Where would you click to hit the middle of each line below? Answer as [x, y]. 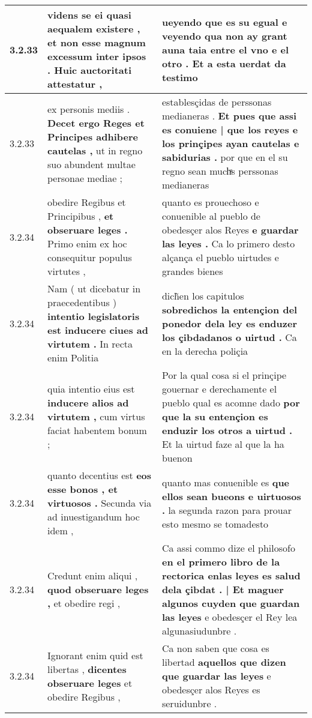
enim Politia [73, 357]
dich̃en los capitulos [203, 295]
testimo [180, 77]
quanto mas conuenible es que [226, 482]
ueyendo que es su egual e [224, 22]
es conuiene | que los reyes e [230, 129]
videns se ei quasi [89, 15]
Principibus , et [81, 216]
